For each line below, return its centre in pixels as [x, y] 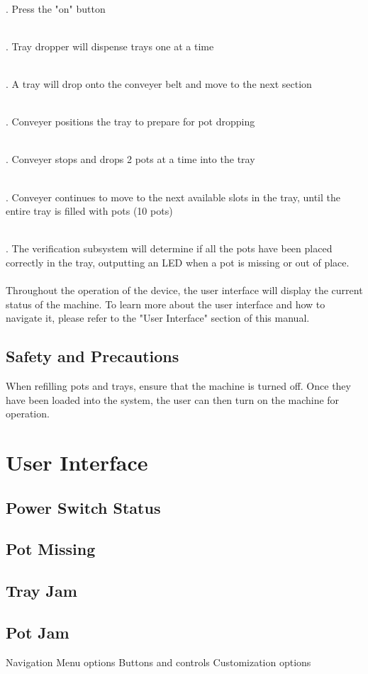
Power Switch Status [83, 507]
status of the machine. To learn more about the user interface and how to [166, 304]
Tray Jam [41, 591]
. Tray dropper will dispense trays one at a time [110, 46]
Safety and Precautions [93, 356]
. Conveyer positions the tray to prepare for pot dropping [130, 122]
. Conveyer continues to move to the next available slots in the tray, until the [173, 197]
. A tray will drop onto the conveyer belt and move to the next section [159, 83]
